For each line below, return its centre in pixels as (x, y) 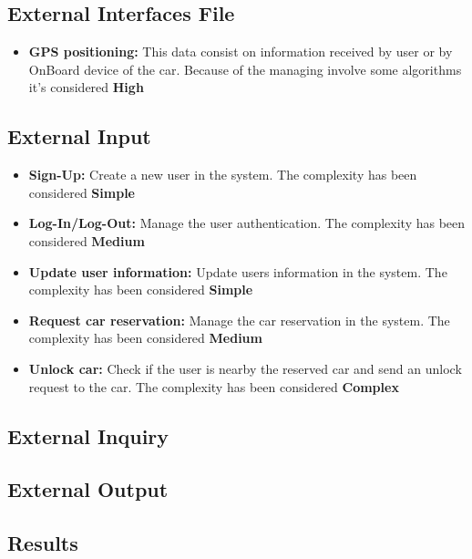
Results (43, 543)
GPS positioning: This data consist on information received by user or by (241, 52)
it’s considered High (86, 87)
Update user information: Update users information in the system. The (238, 271)
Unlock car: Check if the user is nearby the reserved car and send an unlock (245, 368)
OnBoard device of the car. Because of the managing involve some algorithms (245, 69)
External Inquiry (88, 435)
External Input (79, 136)
